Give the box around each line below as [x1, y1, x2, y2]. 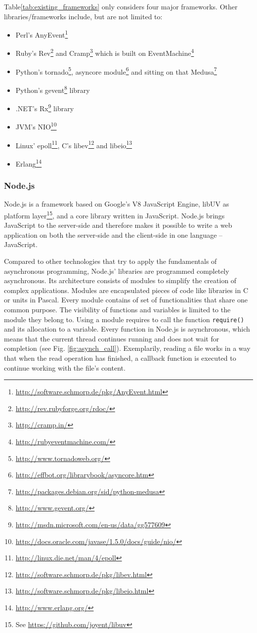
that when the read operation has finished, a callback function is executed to [4, 353, 236, 363]
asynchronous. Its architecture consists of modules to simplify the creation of [4, 275, 237, 286]
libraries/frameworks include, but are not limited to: [4, 11, 163, 21]
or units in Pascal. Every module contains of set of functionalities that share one [4, 295, 248, 305]
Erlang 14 [15, 157, 42, 169]
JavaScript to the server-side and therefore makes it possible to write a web [4, 220, 232, 230]
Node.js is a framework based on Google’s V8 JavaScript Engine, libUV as [4, 199, 229, 209]
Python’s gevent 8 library [15, 83, 90, 95]
